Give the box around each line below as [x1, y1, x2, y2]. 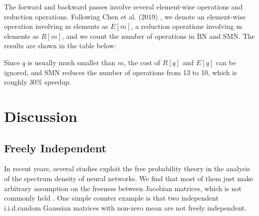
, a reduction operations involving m [131, 21, 242, 31]
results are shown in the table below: [4, 40, 116, 51]
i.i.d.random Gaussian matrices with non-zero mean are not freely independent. [4, 202, 247, 213]
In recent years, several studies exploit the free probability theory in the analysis [4, 163, 251, 174]
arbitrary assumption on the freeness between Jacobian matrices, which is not [4, 183, 242, 193]
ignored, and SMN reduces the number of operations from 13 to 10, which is [4, 67, 237, 77]
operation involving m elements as [4, 21, 108, 31]
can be [216, 57, 236, 67]
